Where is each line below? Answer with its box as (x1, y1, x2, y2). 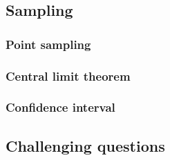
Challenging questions (6, 134, 165, 156)
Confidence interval (6, 99, 115, 116)
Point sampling (6, 35, 91, 52)
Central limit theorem (6, 67, 131, 84)
